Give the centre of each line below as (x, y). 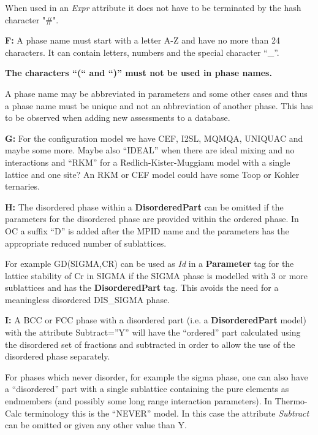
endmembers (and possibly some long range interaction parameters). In (139, 401)
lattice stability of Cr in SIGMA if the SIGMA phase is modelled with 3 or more (157, 275)
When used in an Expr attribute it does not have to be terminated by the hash (153, 7)
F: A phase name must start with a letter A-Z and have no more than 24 (142, 40)
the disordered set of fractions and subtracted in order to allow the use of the (150, 344)
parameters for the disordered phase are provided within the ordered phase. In (152, 219)
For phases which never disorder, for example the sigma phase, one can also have (157, 376)
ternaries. (22, 186)
